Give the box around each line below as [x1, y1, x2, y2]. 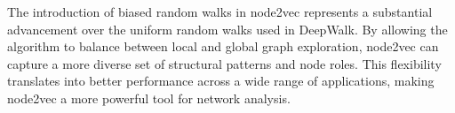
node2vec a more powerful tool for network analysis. [7, 88, 291, 107]
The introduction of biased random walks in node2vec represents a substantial [7, 3, 433, 20]
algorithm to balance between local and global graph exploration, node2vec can [7, 37, 439, 56]
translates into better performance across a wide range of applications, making [7, 72, 435, 90]
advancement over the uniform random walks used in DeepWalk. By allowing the [7, 19, 448, 38]
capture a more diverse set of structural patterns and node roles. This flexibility [7, 54, 442, 72]
